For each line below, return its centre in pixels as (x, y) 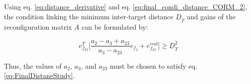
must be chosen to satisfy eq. (154, 65)
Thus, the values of (33, 65)
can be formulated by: (115, 26)
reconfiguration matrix (38, 26)
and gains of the (211, 16)
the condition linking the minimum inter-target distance (89, 16)
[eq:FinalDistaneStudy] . (40, 75)
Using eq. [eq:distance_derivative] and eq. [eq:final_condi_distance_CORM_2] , (126, 6)
